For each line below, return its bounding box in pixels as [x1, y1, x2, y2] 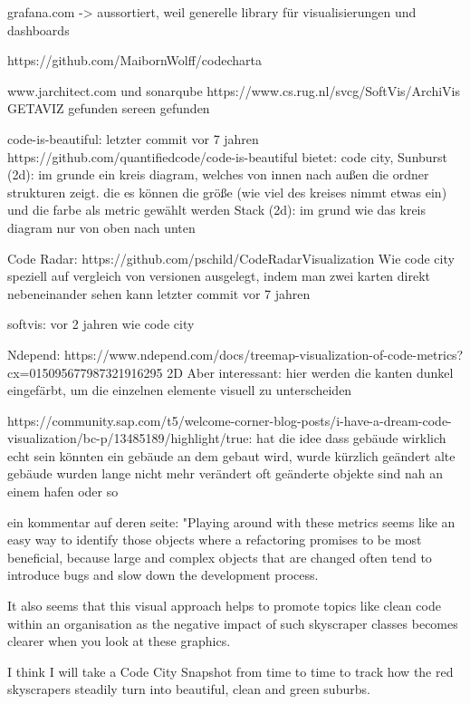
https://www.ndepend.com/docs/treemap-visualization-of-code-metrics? [64, 344, 464, 363]
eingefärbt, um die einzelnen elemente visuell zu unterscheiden [7, 381, 352, 400]
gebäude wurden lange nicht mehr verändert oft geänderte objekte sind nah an [7, 464, 443, 483]
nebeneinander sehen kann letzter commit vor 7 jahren [7, 284, 311, 303]
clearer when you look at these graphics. [7, 632, 231, 651]
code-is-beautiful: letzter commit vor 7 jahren [7, 129, 259, 148]
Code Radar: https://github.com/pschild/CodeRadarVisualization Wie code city [7, 248, 455, 267]
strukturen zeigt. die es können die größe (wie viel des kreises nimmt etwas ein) [7, 182, 447, 201]
